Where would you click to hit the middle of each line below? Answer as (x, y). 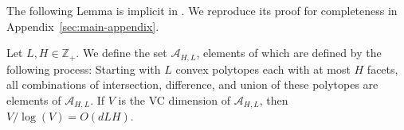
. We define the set (122, 53)
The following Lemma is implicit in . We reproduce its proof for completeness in (202, 10)
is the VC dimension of (175, 99)
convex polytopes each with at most (263, 69)
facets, (382, 69)
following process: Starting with (84, 69)
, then (274, 99)
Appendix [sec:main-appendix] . (83, 26)
